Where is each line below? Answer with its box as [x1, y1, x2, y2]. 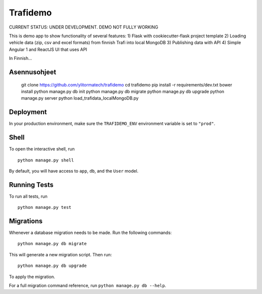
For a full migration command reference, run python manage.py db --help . [9, 283, 166, 289]
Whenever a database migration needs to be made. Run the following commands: [9, 230, 172, 235]
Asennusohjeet [9, 68, 57, 76]
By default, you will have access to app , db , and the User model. [9, 168, 139, 174]
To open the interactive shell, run [9, 146, 75, 152]
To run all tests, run [9, 193, 48, 199]
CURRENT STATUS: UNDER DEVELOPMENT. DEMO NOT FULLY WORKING [9, 24, 159, 30]
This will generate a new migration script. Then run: [9, 251, 112, 257]
